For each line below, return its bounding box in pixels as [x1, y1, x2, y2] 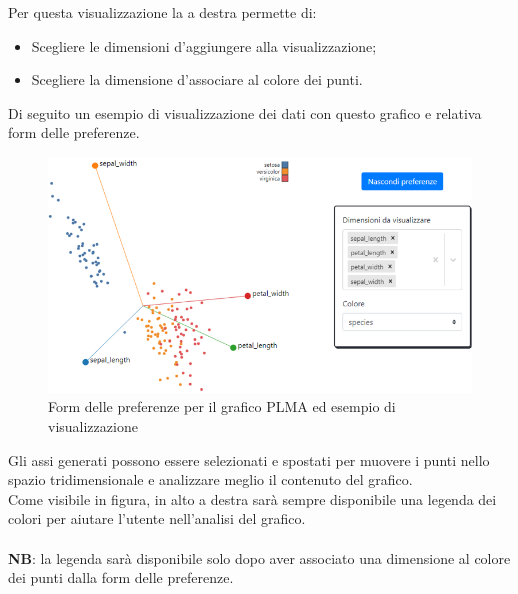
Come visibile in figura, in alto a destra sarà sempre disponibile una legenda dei [8, 488, 497, 509]
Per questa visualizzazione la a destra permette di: [8, 2, 317, 22]
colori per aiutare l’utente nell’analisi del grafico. [8, 508, 306, 529]
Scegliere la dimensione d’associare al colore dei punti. [31, 69, 363, 90]
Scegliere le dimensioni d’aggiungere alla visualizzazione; [31, 35, 377, 56]
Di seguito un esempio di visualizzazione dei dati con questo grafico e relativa [8, 102, 482, 123]
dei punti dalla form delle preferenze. [8, 567, 234, 588]
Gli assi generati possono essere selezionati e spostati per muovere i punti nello [8, 449, 490, 470]
